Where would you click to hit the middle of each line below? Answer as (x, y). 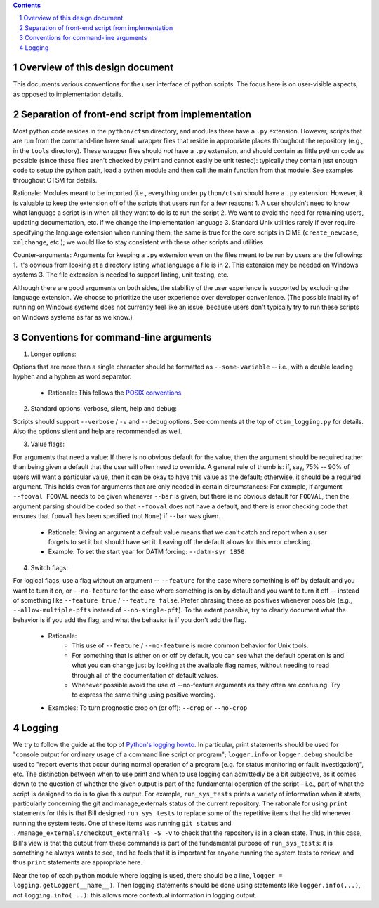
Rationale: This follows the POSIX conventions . (116, 393)
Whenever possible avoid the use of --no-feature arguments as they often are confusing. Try (206, 685)
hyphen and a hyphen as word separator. (72, 376)
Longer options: (53, 354)
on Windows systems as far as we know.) (73, 317)
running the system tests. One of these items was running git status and (122, 823)
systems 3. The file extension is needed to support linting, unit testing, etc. (121, 275)
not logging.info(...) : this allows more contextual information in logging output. (135, 895)
